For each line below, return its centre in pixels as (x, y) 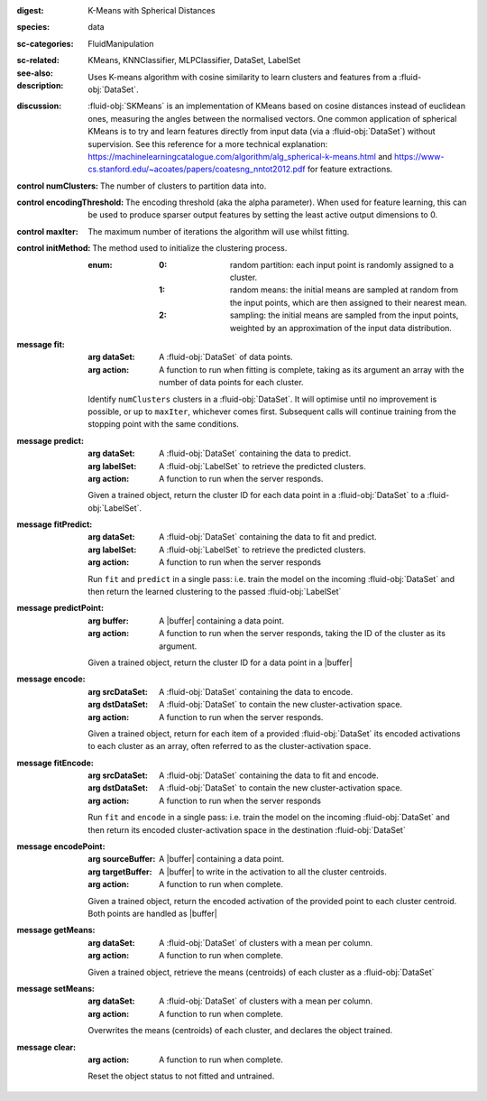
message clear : (46, 1047)
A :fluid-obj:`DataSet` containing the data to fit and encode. (269, 775)
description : (40, 85)
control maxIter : (47, 231)
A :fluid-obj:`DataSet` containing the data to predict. (255, 453)
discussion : (39, 106)
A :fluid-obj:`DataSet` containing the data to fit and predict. (268, 537)
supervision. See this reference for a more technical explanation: (208, 143)
